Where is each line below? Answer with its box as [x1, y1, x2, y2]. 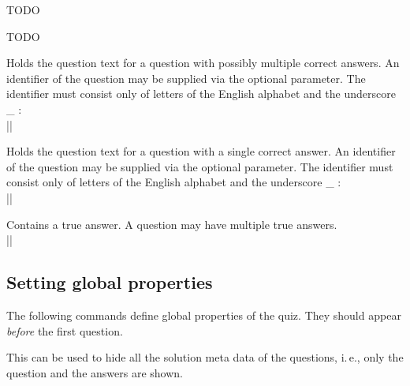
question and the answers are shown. [6, 364, 183, 380]
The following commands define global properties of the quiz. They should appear [6, 306, 401, 323]
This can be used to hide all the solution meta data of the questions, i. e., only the [6, 349, 404, 365]
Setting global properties [6, 270, 213, 294]
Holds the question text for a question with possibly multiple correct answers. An [6, 54, 400, 71]
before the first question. [6, 322, 123, 339]
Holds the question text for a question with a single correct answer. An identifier [6, 143, 396, 159]
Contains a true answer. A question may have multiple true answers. [6, 215, 337, 232]
